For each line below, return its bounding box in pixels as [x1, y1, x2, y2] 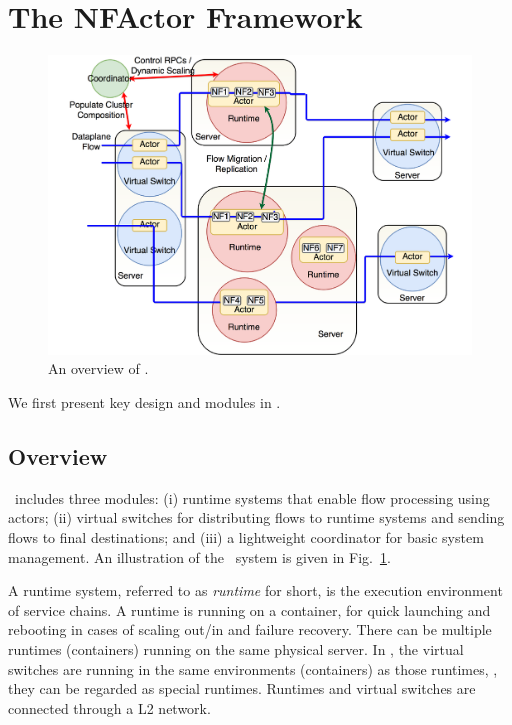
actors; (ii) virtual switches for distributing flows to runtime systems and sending [8, 507, 505, 528]
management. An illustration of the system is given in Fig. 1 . [8, 546, 391, 567]
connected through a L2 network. [8, 697, 211, 718]
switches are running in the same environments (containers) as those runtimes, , [8, 658, 498, 679]
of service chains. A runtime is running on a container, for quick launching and [8, 599, 491, 620]
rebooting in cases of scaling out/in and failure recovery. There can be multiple [8, 619, 492, 640]
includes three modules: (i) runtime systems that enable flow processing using [14, 487, 490, 508]
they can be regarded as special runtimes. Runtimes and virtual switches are [8, 678, 476, 699]
